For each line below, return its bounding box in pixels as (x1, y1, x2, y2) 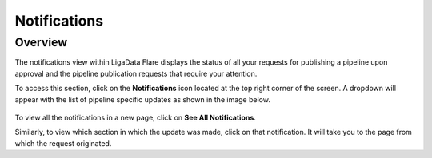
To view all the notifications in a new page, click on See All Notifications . (14, 113, 256, 122)
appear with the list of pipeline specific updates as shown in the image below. (14, 94, 271, 104)
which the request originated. (14, 138, 112, 148)
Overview (14, 35, 68, 49)
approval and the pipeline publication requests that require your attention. (14, 69, 258, 78)
